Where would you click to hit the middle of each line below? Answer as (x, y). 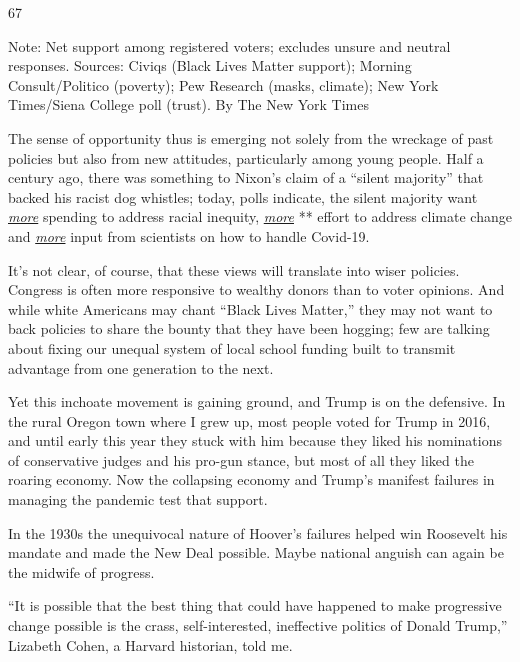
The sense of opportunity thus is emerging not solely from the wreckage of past (251, 137)
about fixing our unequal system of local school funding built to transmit (232, 347)
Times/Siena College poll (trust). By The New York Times (188, 104)
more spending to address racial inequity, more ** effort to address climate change (260, 216)
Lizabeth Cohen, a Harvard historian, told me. (150, 644)
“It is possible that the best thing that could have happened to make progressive (255, 605)
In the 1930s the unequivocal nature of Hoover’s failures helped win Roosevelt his (258, 532)
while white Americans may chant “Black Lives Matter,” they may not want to (250, 308)
